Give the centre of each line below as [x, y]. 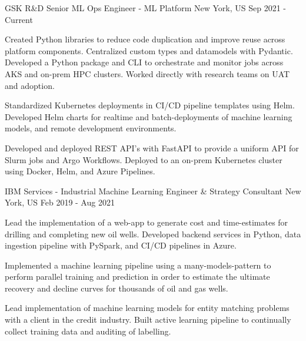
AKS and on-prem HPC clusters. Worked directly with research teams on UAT [147, 73]
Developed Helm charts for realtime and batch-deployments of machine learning [149, 116]
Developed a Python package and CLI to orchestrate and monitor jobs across [144, 62]
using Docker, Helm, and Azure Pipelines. [80, 171]
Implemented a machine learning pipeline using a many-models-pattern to [138, 265]
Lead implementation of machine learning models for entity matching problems [147, 308]
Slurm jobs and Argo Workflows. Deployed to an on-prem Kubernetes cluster [144, 159]
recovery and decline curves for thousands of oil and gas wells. [117, 288]
